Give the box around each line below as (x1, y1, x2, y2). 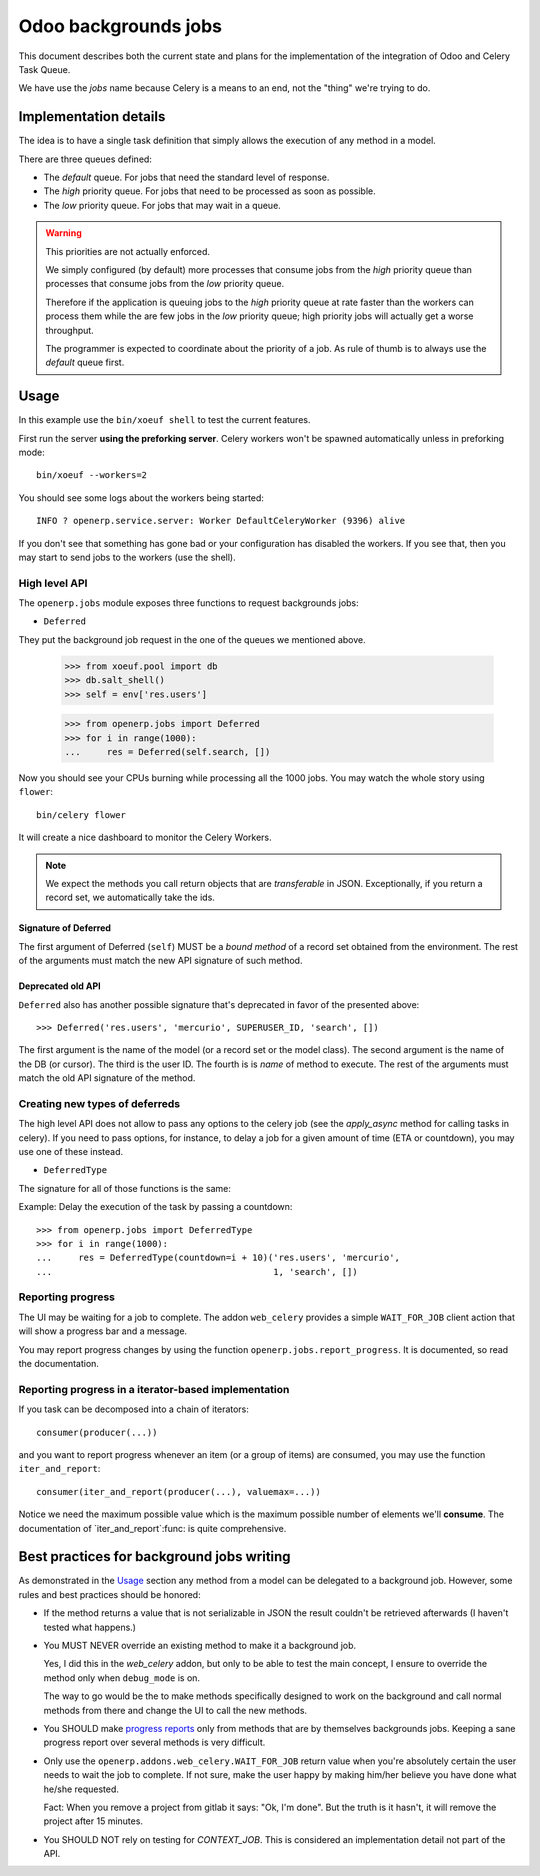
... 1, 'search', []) (36, 1266, 359, 1277)
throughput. (45, 324, 94, 336)
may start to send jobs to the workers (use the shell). (18, 551, 236, 563)
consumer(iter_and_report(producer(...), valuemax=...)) (36, 1486, 322, 1497)
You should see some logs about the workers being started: (18, 491, 265, 504)
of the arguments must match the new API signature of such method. (18, 955, 303, 967)
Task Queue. (18, 63, 71, 75)
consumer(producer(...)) (36, 1426, 158, 1438)
